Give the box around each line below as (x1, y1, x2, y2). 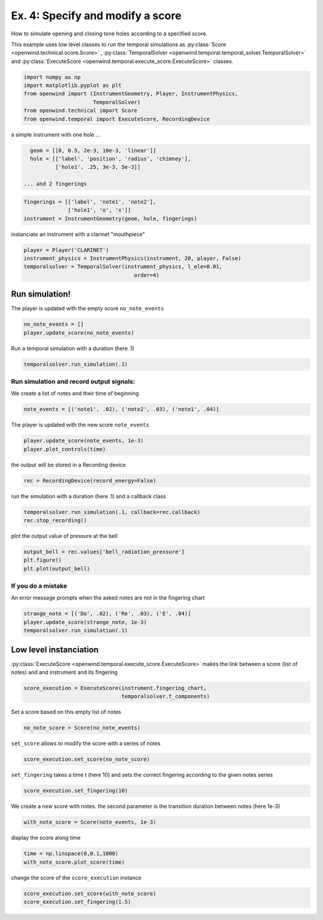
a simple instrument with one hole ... (11, 131, 100, 138)
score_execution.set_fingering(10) (23, 788, 128, 794)
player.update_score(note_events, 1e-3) (23, 437, 144, 444)
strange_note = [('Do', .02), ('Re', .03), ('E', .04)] (23, 610, 191, 617)
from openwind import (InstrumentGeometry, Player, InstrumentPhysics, (23, 90, 239, 97)
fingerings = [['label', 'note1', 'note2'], (23, 198, 157, 205)
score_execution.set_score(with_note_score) (23, 890, 157, 897)
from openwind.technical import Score (23, 107, 138, 114)
